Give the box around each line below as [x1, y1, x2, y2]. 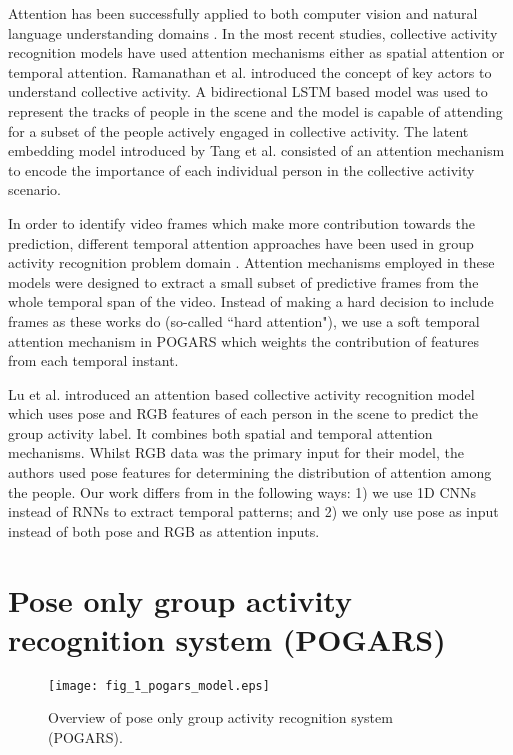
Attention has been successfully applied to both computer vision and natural [8, 3, 478, 23]
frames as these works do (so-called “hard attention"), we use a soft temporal [8, 310, 480, 331]
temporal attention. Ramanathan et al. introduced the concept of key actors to [8, 61, 492, 82]
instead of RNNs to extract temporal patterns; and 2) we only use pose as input [8, 501, 499, 522]
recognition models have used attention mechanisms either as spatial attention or [8, 42, 505, 63]
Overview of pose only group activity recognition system [48, 707, 393, 728]
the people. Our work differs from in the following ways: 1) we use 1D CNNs [8, 481, 477, 502]
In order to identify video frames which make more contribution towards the [8, 212, 476, 233]
